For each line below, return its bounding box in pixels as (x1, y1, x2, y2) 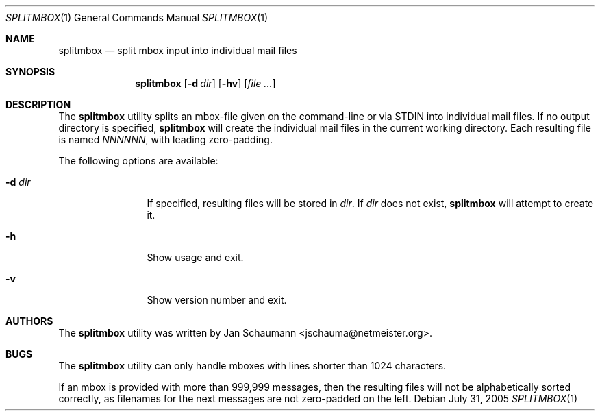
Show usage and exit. (147, 252, 244, 263)
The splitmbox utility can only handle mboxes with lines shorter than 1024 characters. (58, 360, 447, 371)
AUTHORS (5, 315, 53, 327)
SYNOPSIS (5, 66, 55, 77)
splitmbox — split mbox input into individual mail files (58, 45, 297, 56)
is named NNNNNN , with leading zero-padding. (58, 134, 273, 145)
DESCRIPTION (5, 99, 71, 110)
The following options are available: (58, 155, 218, 167)
